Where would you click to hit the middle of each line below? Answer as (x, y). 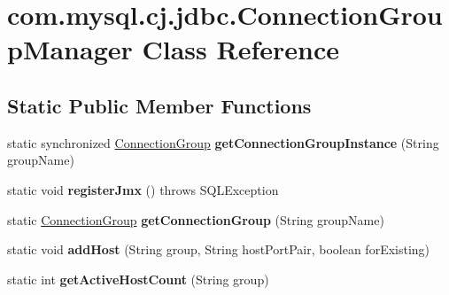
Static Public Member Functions (159, 105)
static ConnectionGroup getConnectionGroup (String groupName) (196, 219)
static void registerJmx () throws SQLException (143, 189)
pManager (70, 49)
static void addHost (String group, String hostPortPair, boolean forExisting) (219, 249)
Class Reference (241, 49)
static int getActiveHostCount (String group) (138, 279)
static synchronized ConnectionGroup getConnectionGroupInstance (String (223, 142)
